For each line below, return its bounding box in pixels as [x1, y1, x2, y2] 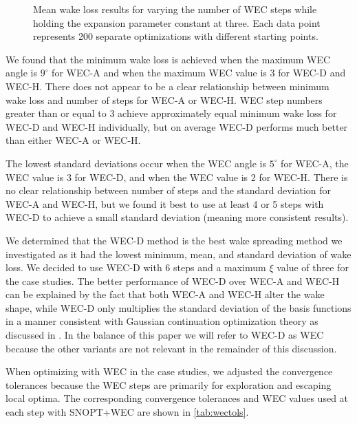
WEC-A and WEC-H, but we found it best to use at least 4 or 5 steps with [6, 196, 324, 211]
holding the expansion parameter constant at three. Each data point [33, 15, 321, 30]
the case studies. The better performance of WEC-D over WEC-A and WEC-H [6, 273, 340, 288]
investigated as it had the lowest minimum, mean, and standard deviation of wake [6, 246, 351, 261]
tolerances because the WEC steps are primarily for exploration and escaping [6, 377, 332, 392]
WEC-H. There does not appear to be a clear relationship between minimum [6, 78, 329, 93]
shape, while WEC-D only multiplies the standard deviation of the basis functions [6, 300, 351, 315]
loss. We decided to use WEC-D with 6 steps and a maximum [6, 260, 266, 275]
